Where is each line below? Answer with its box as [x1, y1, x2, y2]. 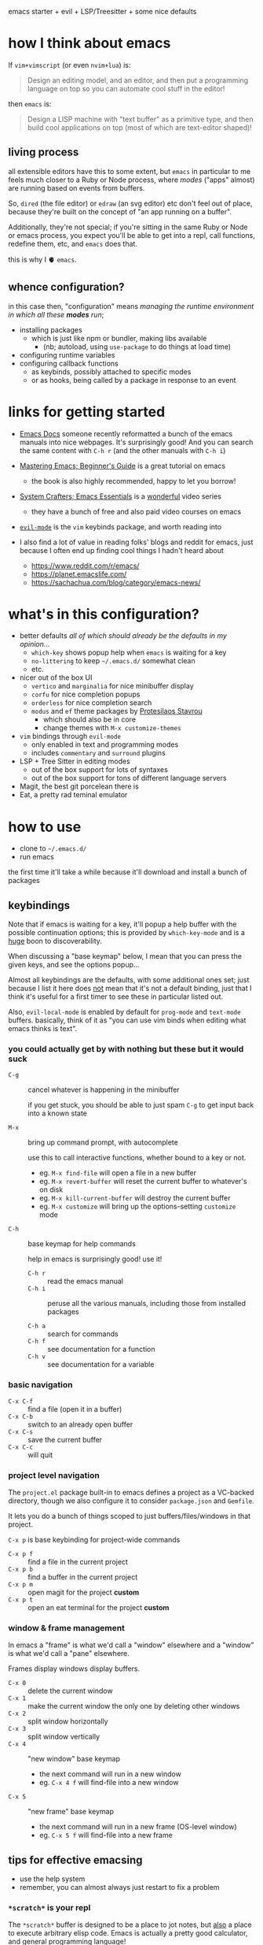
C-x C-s [8, 1427, 34, 1436]
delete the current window [27, 1686, 113, 1696]
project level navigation [8, 1469, 100, 1480]
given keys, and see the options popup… [8, 960, 140, 970]
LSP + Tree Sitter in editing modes [19, 756, 131, 766]
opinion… [19, 640, 50, 649]
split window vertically [27, 1732, 100, 1742]
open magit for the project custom [27, 1587, 140, 1598]
